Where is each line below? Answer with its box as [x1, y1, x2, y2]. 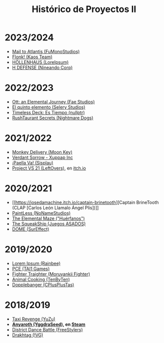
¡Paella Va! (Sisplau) [12, 159, 54, 165]
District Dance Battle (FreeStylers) [12, 326, 83, 332]
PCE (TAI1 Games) [12, 266, 50, 272]
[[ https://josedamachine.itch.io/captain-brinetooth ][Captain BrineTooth [12, 199, 159, 205]
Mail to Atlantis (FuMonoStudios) [12, 48, 80, 54]
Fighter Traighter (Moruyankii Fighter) [12, 271, 91, 277]
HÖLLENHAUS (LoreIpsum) [12, 59, 69, 65]
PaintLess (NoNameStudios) [12, 210, 71, 216]
